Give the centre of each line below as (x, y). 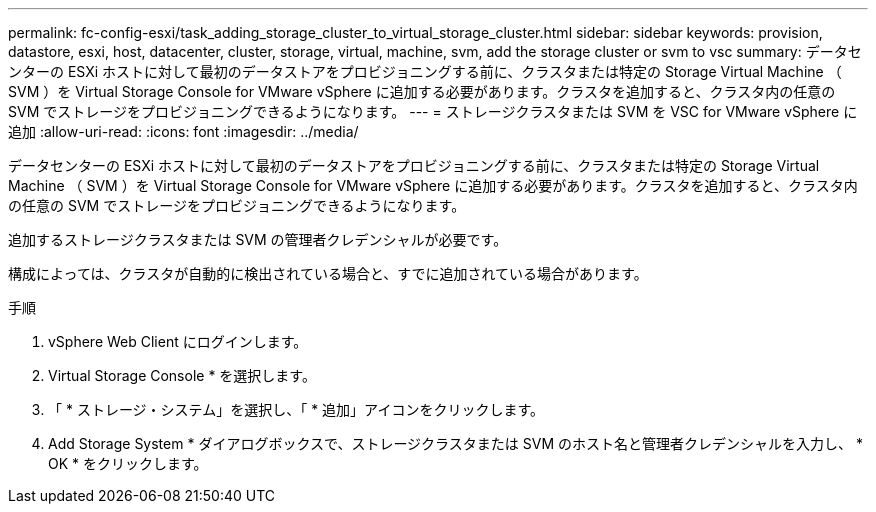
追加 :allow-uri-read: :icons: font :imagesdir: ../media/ (183, 131)
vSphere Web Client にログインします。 (178, 341)
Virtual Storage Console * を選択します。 (182, 375)
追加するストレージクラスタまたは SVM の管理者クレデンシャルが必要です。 (258, 239)
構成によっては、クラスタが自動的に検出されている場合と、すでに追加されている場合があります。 (328, 273)
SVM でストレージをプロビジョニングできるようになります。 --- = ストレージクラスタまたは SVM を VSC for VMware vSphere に (433, 111)
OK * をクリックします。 (128, 463)
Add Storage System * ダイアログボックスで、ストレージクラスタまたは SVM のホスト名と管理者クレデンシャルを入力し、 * (455, 443)
